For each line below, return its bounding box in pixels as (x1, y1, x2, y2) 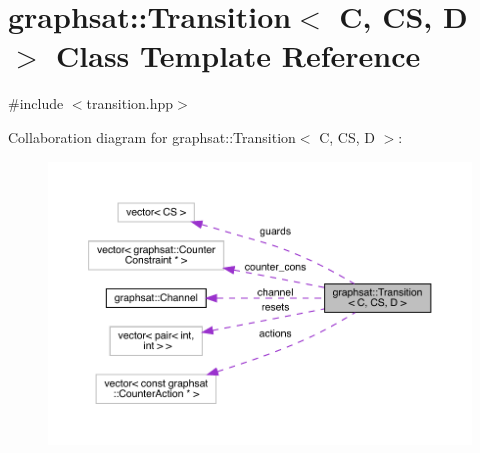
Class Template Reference (56, 35, 421, 76)
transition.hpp (86, 93, 174, 114)
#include (8, 93, 64, 114)
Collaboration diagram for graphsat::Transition (8, 126, 296, 147)
